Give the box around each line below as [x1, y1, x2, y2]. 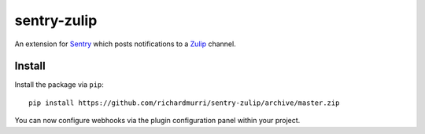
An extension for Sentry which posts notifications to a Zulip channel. [14, 39, 236, 49]
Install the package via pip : [14, 80, 104, 89]
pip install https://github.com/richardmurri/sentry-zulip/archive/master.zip [28, 98, 340, 107]
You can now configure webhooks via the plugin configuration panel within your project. [14, 116, 301, 125]
